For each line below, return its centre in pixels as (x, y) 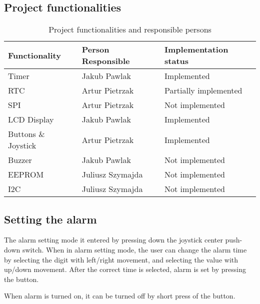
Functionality (34, 55)
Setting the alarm (50, 219)
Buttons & (26, 134)
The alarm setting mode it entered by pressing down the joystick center (113, 240)
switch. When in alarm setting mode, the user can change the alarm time (134, 249)
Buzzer (20, 160)
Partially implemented (203, 90)
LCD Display (31, 119)
